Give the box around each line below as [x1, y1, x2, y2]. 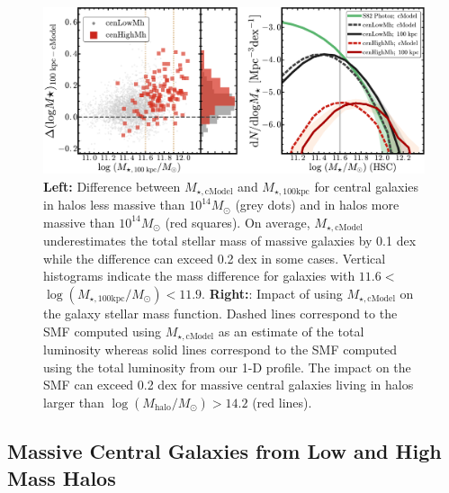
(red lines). [252, 392, 312, 411]
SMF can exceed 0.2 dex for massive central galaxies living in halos [43, 375, 414, 394]
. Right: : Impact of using [202, 283, 343, 302]
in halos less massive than [43, 195, 185, 214]
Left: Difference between [43, 176, 181, 195]
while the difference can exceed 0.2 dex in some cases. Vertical [43, 248, 386, 267]
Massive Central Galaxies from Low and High [7, 437, 442, 465]
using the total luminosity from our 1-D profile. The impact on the [43, 357, 411, 376]
